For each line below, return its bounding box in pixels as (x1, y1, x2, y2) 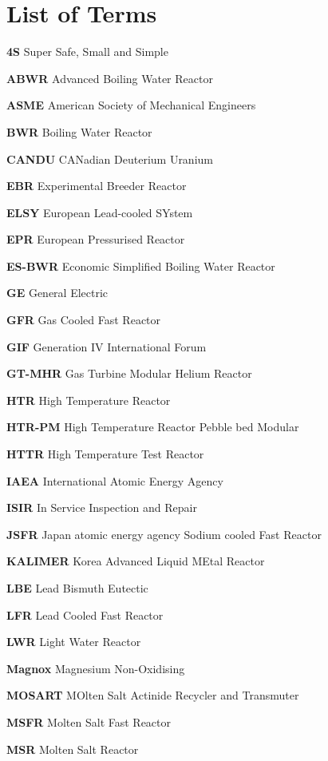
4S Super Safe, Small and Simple (6, 43, 168, 60)
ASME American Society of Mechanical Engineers (6, 97, 256, 113)
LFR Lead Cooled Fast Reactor (6, 606, 164, 623)
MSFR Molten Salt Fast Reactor (6, 713, 172, 730)
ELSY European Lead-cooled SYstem (6, 204, 193, 220)
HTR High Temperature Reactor (6, 391, 171, 408)
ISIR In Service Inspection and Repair (6, 499, 197, 516)
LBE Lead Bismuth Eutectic (6, 580, 148, 596)
